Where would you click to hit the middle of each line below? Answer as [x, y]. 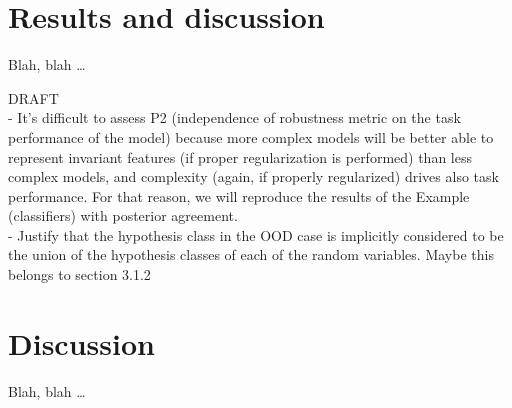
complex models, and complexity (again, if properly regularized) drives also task [253, 176]
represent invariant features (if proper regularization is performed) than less [240, 156]
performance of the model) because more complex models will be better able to [251, 136]
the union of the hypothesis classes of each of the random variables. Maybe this [251, 254]
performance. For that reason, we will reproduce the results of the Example [239, 195]
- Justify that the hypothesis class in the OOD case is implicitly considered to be [256, 234]
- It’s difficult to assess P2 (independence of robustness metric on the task [234, 117]
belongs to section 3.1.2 [79, 274]
